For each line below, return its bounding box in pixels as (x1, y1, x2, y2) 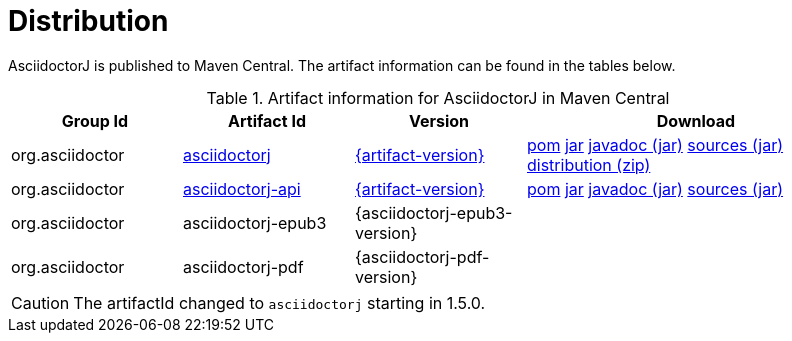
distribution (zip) (527, 154, 651, 175)
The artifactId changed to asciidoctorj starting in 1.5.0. (73, 292, 486, 313)
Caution (11, 292, 70, 313)
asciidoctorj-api (183, 178, 301, 199)
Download (656, 110, 736, 131)
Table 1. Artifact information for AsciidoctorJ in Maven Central (206, 87, 670, 108)
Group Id (61, 110, 129, 131)
